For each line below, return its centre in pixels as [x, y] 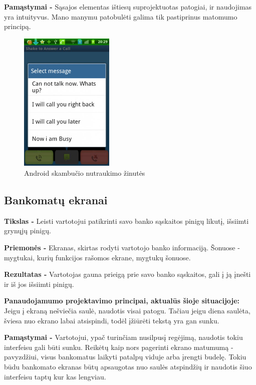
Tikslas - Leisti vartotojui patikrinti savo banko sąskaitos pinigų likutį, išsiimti [126, 221]
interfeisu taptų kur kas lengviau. [55, 376]
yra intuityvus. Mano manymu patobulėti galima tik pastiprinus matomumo [121, 16]
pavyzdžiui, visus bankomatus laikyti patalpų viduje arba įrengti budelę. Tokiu [125, 357]
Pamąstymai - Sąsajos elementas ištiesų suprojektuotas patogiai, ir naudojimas [128, 7]
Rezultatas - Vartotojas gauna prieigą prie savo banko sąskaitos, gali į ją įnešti [127, 274]
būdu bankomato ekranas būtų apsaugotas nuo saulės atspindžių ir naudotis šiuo [128, 366]
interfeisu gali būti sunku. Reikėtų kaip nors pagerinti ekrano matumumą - [119, 347]
